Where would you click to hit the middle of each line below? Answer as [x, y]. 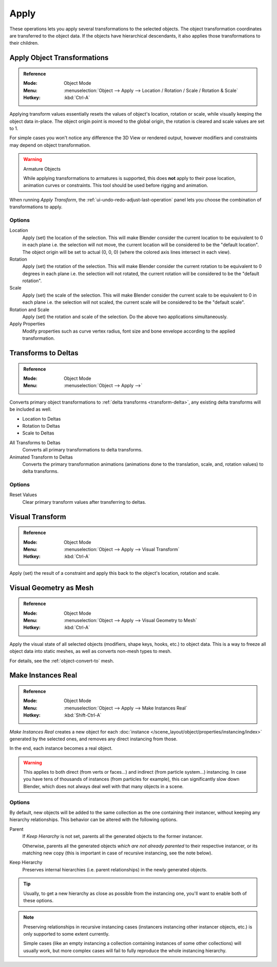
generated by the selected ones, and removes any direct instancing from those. [94, 739]
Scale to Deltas [38, 433]
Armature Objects [42, 169]
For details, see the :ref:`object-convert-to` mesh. [62, 661]
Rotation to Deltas [41, 426]
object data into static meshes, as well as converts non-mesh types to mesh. [91, 651]
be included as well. [31, 409]
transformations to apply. [36, 207]
